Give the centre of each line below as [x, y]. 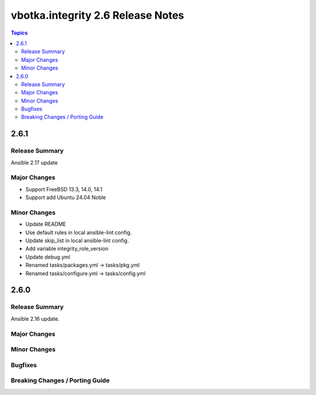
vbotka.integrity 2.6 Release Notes [97, 15]
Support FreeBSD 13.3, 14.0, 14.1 [64, 189]
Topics [19, 33]
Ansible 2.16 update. [35, 318]
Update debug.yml [48, 257]
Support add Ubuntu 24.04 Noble [66, 197]
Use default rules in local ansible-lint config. [78, 232]
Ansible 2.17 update [34, 162]
